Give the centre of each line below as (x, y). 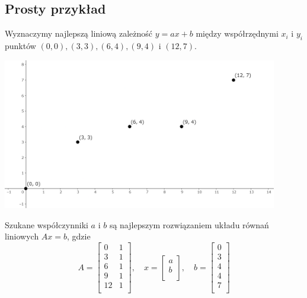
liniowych (22, 236)
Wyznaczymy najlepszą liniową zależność (79, 33)
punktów (20, 46)
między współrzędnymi (237, 33)
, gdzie (79, 236)
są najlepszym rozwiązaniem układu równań (189, 224)
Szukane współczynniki (47, 224)
